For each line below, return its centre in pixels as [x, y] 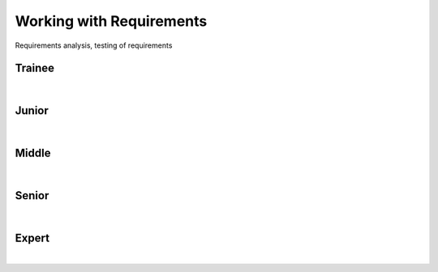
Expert [32, 238]
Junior [32, 110]
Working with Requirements [111, 21]
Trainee [35, 68]
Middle [33, 153]
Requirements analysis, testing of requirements [94, 45]
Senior [32, 195]
